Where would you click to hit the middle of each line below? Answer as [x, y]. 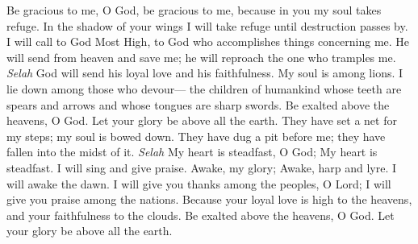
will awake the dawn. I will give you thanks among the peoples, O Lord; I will [199, 183]
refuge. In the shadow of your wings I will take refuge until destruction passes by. [207, 25]
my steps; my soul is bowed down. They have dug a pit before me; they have [196, 136]
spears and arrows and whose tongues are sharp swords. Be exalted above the [198, 104]
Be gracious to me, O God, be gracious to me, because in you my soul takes [194, 10]
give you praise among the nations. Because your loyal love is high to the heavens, [209, 199]
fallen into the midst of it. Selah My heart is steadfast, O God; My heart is [192, 152]
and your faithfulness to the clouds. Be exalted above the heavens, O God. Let [201, 215]
